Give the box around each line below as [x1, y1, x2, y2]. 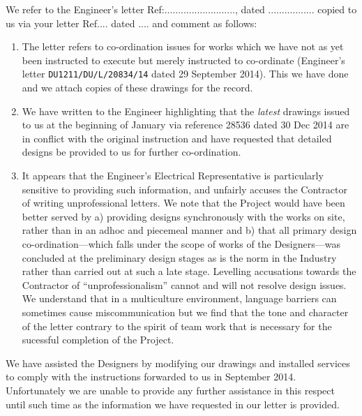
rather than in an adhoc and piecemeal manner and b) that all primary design [22, 223, 357, 237]
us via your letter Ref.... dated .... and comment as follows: [6, 15, 257, 30]
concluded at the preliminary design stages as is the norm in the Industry [22, 250, 337, 265]
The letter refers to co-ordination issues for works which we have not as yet [22, 39, 344, 54]
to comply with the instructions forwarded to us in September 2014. [6, 369, 296, 384]
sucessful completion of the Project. [22, 332, 174, 347]
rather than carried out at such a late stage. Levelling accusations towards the [22, 264, 356, 278]
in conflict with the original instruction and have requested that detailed [22, 131, 332, 145]
